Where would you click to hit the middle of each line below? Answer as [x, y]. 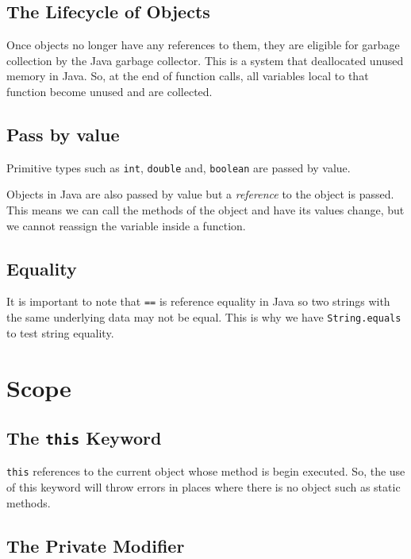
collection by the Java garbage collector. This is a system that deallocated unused [205, 60]
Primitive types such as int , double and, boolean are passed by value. [179, 167]
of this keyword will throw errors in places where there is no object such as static [204, 487]
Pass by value [63, 134]
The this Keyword [84, 438]
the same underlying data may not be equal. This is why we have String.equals [204, 317]
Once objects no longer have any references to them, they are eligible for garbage [203, 45]
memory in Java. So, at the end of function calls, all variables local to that [188, 76]
